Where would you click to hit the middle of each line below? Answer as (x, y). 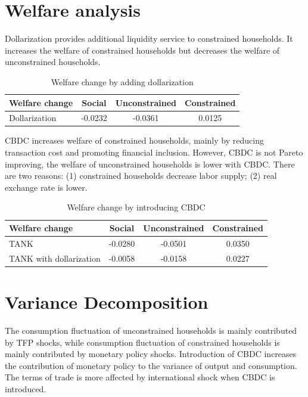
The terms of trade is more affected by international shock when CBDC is (140, 377)
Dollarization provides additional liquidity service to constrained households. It (149, 38)
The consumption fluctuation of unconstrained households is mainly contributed (151, 330)
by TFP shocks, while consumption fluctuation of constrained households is (142, 342)
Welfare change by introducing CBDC (136, 207)
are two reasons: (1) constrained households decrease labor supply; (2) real (141, 176)
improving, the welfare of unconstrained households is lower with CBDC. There (150, 164)
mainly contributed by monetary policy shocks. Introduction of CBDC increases (151, 354)
